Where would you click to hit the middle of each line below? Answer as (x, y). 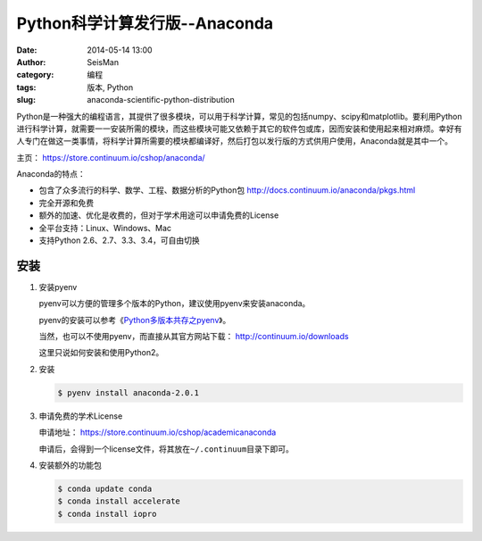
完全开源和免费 (66, 203)
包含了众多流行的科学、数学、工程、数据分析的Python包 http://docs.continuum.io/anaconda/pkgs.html (227, 190)
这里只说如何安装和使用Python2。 (101, 353)
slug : (26, 100)
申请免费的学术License (81, 416)
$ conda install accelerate (119, 501)
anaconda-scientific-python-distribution (161, 100)
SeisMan (103, 62)
